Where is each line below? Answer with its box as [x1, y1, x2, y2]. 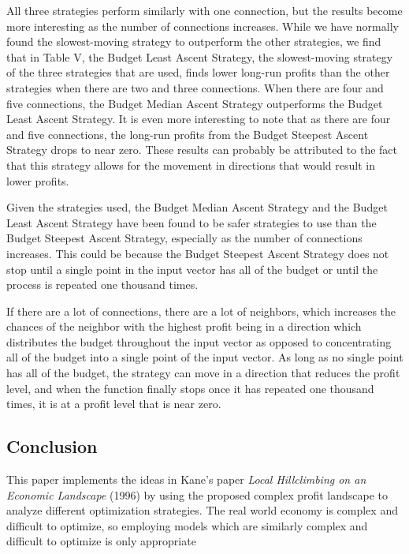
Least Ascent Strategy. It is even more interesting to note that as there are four [6, 110, 391, 127]
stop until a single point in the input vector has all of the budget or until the [6, 260, 378, 277]
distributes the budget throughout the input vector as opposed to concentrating [6, 333, 392, 350]
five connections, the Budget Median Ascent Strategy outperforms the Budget [6, 95, 383, 111]
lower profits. [6, 172, 69, 189]
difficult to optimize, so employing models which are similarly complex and [6, 517, 368, 533]
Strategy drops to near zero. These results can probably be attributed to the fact [6, 141, 398, 158]
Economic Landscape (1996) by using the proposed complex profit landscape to [6, 486, 389, 503]
